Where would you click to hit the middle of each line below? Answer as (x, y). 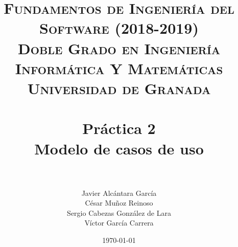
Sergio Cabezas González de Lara (119, 212)
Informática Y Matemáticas (119, 68)
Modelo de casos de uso (119, 148)
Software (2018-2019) (119, 28)
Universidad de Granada (119, 88)
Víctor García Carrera (119, 223)
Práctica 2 (119, 128)
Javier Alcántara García (119, 193)
